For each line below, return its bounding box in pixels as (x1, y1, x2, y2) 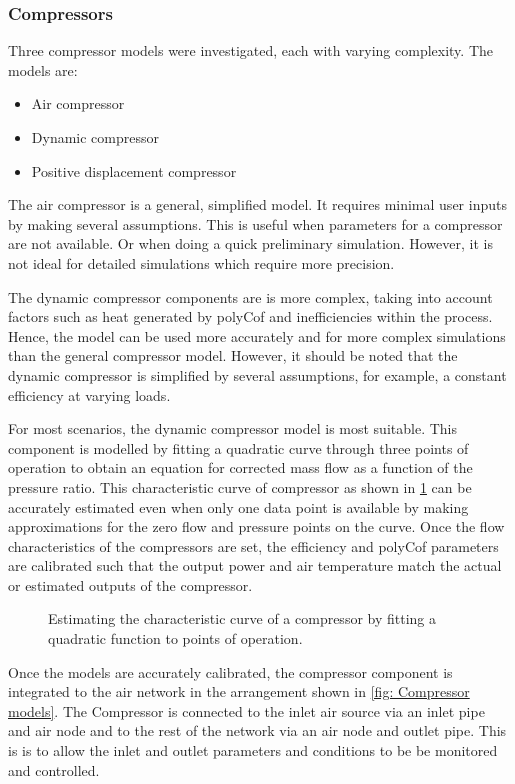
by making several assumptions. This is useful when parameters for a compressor (8, 213, 503, 234)
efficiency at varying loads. (8, 384, 171, 405)
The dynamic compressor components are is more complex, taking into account (8, 286, 493, 307)
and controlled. (8, 759, 100, 780)
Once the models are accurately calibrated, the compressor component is (8, 661, 453, 682)
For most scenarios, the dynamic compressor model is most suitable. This (8, 418, 457, 439)
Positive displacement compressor (31, 160, 237, 181)
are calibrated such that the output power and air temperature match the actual (8, 555, 502, 576)
